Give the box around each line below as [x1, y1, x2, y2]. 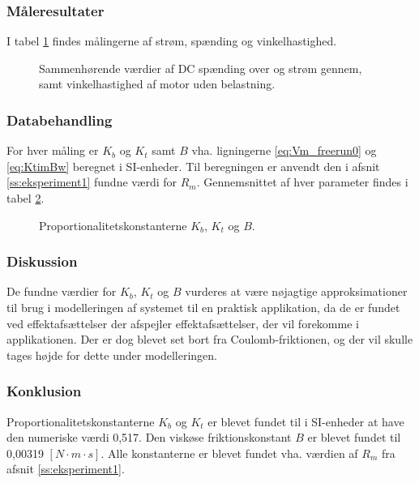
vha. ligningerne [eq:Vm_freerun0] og [191, 142, 377, 159]
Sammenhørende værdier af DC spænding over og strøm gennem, [39, 59, 362, 76]
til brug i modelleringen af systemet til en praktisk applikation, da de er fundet [6, 299, 400, 315]
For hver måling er [6, 142, 99, 159]
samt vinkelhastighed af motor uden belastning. [39, 75, 276, 92]
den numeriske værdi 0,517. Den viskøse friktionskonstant [6, 429, 292, 446]
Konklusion [6, 381, 82, 401]
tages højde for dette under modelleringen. [6, 346, 217, 363]
